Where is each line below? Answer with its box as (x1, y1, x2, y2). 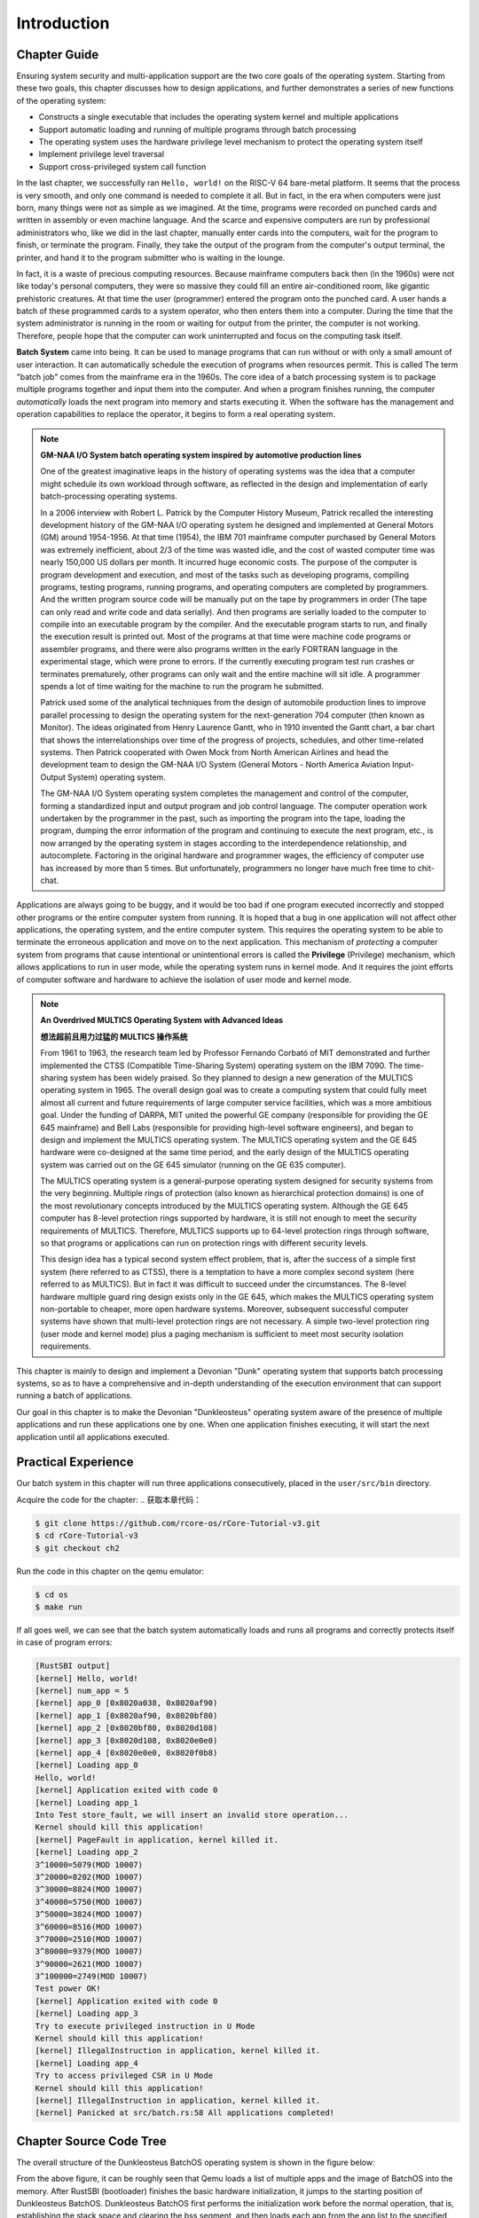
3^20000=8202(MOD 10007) (35, 1872, 144, 1882)
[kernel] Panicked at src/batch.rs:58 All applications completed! (35, 2108, 335, 2118)
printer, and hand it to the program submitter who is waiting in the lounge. (16, 252, 286, 263)
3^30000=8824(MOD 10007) (35, 1884, 144, 1894)
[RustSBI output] (35, 1661, 111, 1671)
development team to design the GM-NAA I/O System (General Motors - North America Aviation (40, 759, 390, 770)
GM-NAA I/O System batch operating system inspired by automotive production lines (40, 450, 362, 460)
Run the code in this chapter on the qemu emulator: (16, 1566, 205, 1577)
